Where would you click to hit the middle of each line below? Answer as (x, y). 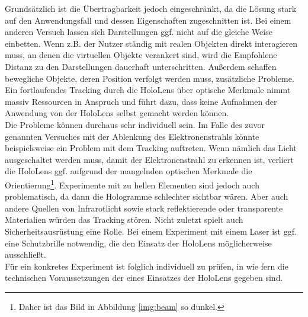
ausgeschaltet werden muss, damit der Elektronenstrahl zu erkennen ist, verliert (149, 159)
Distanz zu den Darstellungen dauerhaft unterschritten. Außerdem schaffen (141, 66)
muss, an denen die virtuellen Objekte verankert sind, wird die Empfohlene (141, 55)
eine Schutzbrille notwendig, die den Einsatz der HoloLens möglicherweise (138, 243)
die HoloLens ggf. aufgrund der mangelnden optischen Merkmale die (129, 171)
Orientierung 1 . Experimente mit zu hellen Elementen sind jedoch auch (132, 184)
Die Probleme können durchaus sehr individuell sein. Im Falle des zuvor (135, 124)
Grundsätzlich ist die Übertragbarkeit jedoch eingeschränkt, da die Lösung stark (151, 8)
